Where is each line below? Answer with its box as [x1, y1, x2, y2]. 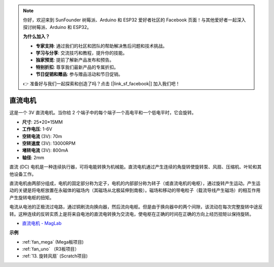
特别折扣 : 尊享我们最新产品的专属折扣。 [36, 64, 119, 70]
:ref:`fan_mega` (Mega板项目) [22, 239, 84, 245]
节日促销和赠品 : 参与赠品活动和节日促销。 [36, 71, 123, 77]
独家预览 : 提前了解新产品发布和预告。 [36, 57, 114, 63]
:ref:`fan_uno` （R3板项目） [22, 246, 80, 252]
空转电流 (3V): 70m [22, 133, 62, 139]
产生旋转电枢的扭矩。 [9, 194, 54, 201]
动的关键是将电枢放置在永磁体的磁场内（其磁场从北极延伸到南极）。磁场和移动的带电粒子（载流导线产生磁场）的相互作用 [9, 187, 261, 193]
